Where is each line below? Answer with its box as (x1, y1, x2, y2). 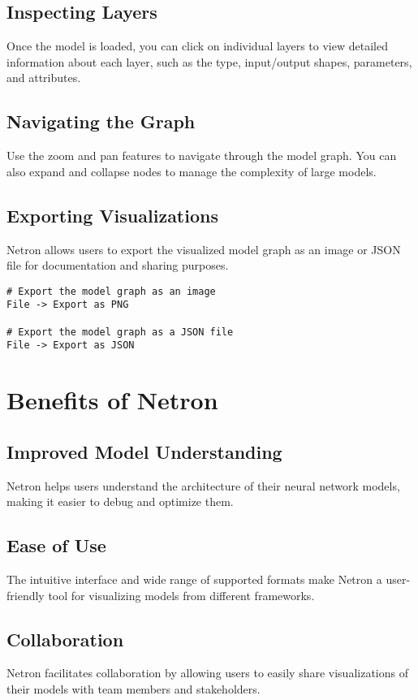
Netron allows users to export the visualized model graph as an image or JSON (6, 240, 401, 257)
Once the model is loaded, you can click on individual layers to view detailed (6, 37, 388, 54)
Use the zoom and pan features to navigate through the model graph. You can (6, 147, 397, 164)
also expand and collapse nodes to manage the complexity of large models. (6, 162, 377, 179)
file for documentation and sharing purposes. (6, 257, 229, 274)
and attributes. (6, 69, 81, 86)
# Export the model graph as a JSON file (6, 326, 234, 338)
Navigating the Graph (6, 109, 196, 134)
